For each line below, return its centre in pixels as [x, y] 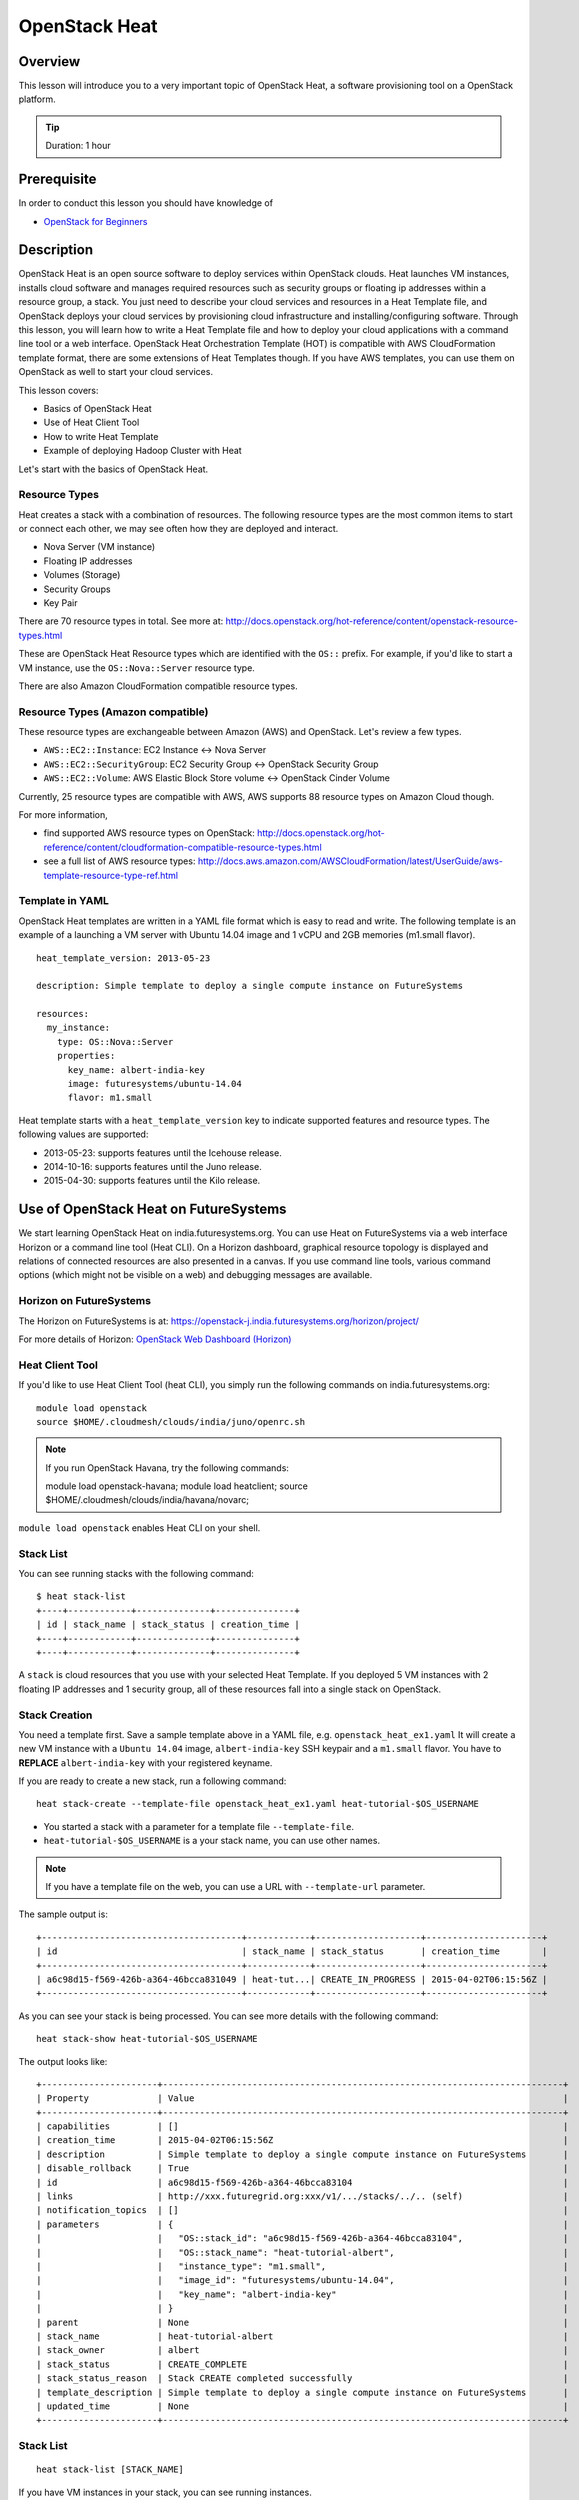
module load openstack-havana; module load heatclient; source [177, 1486]
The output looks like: [63, 2061]
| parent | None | [302, 2322]
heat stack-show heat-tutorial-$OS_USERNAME [147, 2039]
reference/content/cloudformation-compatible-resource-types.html [182, 847]
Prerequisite [57, 179]
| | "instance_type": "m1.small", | [302, 2266]
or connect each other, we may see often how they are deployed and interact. [178, 529]
